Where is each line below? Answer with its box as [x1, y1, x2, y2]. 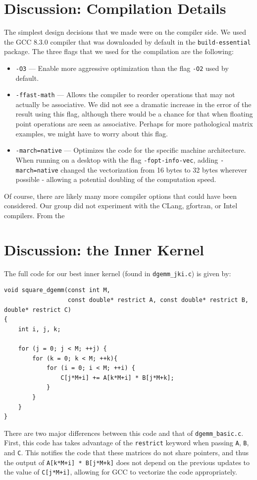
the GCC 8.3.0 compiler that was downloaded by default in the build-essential [4, 36, 251, 47]
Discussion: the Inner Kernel [4, 239, 205, 259]
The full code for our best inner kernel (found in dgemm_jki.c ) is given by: [4, 268, 231, 278]
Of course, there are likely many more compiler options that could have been [4, 190, 237, 201]
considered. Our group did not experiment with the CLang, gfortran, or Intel [4, 200, 238, 211]
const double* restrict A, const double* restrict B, [67, 296, 249, 303]
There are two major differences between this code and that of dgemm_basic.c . [4, 427, 244, 438]
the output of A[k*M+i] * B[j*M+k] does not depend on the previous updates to [4, 457, 250, 467]
